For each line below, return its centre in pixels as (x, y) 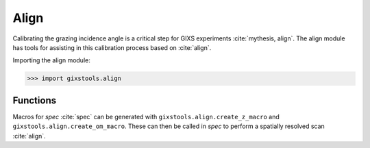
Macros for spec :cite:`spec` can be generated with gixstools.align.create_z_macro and (146, 116)
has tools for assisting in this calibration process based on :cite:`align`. (112, 47)
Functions (35, 100)
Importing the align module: (51, 60)
